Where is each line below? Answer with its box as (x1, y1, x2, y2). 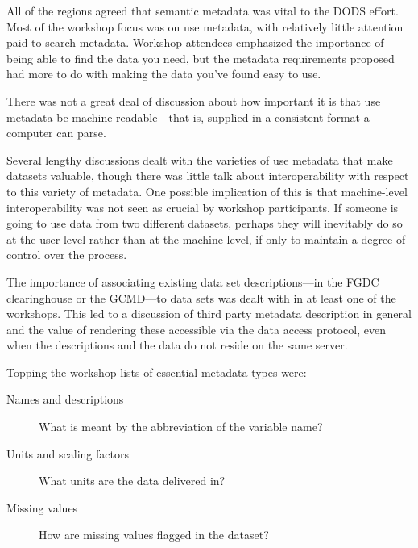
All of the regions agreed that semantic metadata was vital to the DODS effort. (6, 2, 399, 19)
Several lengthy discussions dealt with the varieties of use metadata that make (6, 151, 393, 168)
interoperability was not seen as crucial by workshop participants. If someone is (6, 199, 399, 215)
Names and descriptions (6, 391, 124, 408)
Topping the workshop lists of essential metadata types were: (6, 363, 307, 380)
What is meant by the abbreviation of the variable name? (39, 418, 323, 435)
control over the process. (6, 246, 127, 263)
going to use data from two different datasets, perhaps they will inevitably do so (6, 215, 403, 232)
